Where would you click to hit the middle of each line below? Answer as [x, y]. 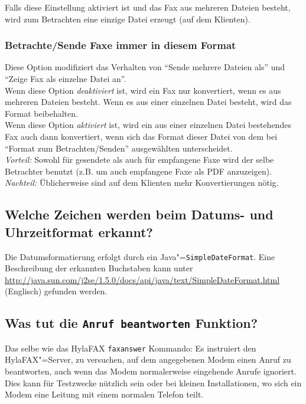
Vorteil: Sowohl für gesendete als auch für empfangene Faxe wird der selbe [139, 160]
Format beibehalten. [41, 113]
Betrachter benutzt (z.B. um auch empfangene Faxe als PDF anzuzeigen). [139, 171]
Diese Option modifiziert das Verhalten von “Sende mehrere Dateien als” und [145, 67]
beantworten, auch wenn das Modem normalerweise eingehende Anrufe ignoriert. [151, 371]
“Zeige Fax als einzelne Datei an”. [66, 78]
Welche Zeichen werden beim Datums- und [139, 214]
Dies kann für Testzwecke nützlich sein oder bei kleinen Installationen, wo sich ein [153, 382]
